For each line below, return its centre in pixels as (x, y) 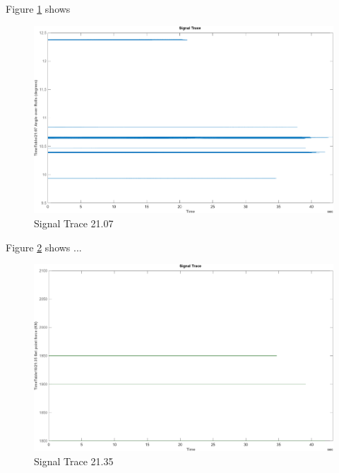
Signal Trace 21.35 (74, 461)
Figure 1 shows (38, 8)
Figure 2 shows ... (44, 247)
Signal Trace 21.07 (74, 223)
